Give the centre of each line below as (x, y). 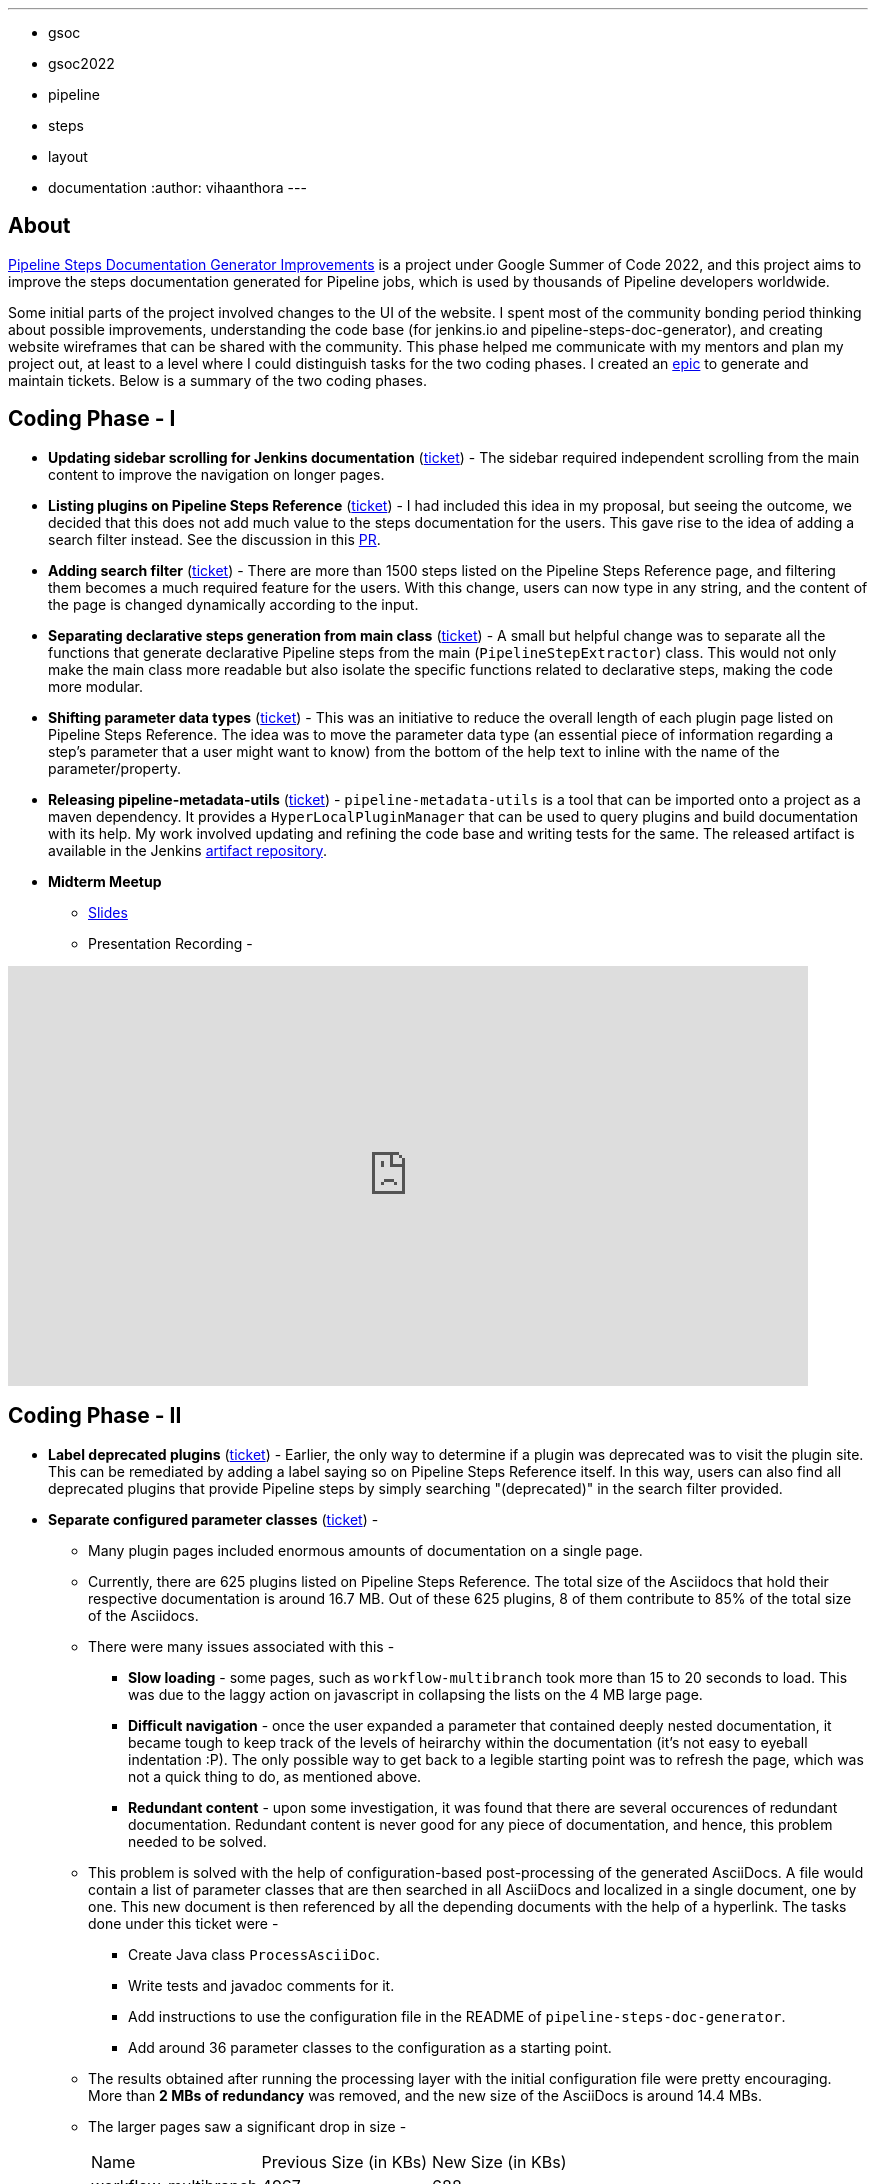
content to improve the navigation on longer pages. (216, 474)
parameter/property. (114, 768)
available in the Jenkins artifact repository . (187, 850)
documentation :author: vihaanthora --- (177, 187)
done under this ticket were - (183, 1923)
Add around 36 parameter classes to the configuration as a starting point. (370, 2047)
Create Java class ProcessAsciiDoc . (254, 1954)
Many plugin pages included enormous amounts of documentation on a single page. (365, 1550)
